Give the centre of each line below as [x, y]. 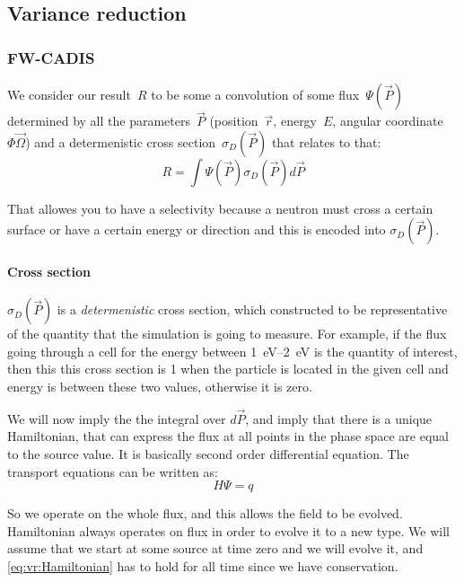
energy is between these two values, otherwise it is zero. [160, 386]
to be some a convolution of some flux [255, 94]
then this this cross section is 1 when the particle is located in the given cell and [228, 369]
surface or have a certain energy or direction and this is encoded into [197, 229]
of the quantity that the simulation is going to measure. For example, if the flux [227, 334]
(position [234, 121]
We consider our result [69, 94]
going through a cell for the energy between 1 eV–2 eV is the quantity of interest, [232, 351]
